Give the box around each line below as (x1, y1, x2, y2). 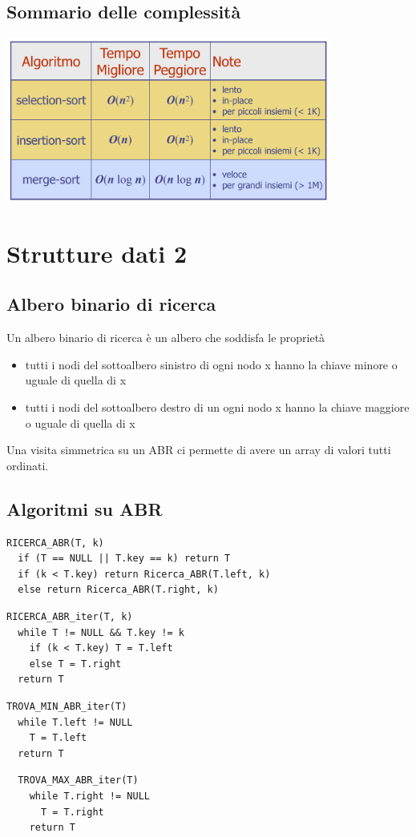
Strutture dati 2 (6, 236, 188, 269)
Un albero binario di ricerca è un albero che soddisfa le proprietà (6, 329, 325, 346)
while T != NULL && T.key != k (18, 626, 184, 638)
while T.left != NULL (18, 716, 133, 728)
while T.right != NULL (29, 790, 150, 802)
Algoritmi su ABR (6, 496, 163, 521)
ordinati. (6, 457, 49, 473)
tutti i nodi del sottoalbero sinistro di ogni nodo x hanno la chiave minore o (25, 356, 398, 372)
